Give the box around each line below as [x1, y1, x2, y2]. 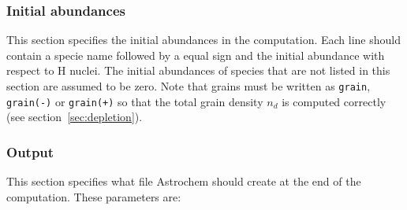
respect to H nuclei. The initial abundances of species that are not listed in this [6, 62, 390, 79]
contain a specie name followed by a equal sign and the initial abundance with [6, 46, 385, 63]
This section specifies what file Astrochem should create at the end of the [6, 173, 361, 190]
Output [6, 142, 54, 161]
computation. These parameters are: [6, 188, 181, 204]
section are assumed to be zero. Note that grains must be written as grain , [6, 78, 371, 94]
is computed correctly [282, 93, 386, 109]
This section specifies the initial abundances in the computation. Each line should [6, 31, 401, 48]
